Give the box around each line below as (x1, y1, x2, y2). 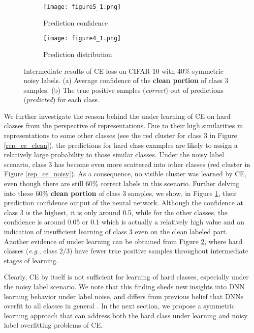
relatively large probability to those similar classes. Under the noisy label (4, 149, 224, 160)
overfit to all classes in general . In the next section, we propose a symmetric (4, 301, 235, 311)
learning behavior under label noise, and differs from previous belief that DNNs (4, 291, 244, 301)
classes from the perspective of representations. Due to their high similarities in (4, 120, 243, 131)
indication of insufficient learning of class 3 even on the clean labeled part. (4, 226, 228, 236)
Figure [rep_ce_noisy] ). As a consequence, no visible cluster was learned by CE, (4, 168, 247, 179)
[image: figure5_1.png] (43, 3, 121, 10)
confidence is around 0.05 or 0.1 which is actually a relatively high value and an (4, 217, 244, 227)
